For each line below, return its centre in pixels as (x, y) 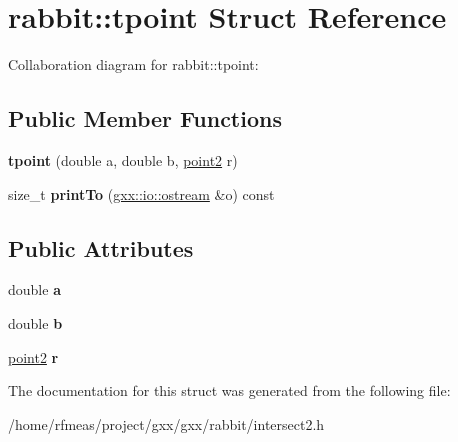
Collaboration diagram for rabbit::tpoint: (133, 64)
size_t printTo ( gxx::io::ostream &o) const (141, 193)
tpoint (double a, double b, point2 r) (123, 159)
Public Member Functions (145, 118)
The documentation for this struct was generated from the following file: (229, 390)
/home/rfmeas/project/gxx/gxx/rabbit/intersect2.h (166, 423)
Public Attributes (101, 247)
